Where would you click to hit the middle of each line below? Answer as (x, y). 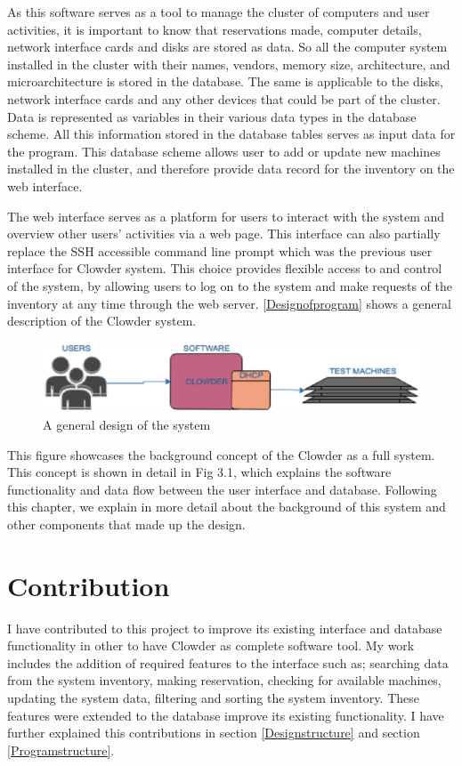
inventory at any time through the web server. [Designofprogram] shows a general (229, 303)
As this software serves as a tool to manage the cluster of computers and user (219, 12)
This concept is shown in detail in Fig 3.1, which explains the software (199, 472)
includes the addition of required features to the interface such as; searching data (228, 662)
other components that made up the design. (126, 524)
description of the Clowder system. (102, 321)
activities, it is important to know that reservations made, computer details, (215, 29)
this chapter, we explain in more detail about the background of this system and (227, 507)
